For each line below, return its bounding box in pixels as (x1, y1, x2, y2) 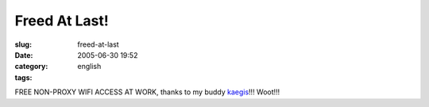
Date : (14, 50, 33, 59)
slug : (14, 40, 32, 49)
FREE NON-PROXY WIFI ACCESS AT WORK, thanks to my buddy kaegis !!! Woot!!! (14, 87, 280, 97)
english (77, 62, 102, 71)
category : (14, 62, 48, 71)
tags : (14, 72, 33, 82)
